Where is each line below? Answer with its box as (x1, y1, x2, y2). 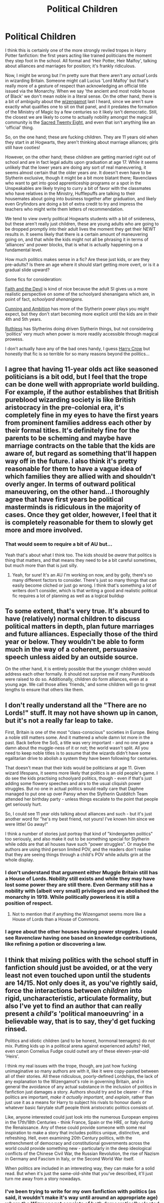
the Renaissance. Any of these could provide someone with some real (5, 1125, 146, 1130)
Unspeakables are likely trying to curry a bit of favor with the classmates (5, 185, 151, 191)
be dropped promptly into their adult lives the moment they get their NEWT (5, 226, 156, 232)
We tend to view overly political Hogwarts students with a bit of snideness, (5, 215, 156, 221)
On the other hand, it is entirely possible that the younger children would (5, 666, 151, 672)
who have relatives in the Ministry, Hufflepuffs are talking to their (5, 190, 136, 196)
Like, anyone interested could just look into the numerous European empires (5, 1114, 159, 1120)
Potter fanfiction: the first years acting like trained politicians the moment (5, 52, 152, 58)
